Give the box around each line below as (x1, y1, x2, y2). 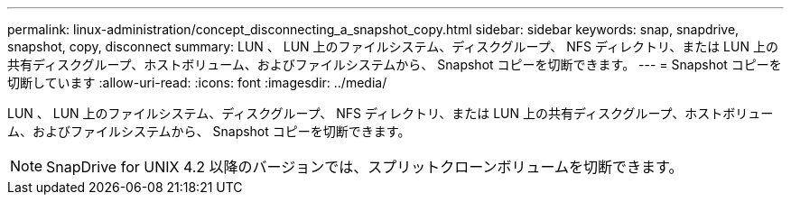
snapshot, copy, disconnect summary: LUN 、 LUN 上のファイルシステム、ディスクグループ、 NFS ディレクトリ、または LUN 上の (7, 39, 778, 54)
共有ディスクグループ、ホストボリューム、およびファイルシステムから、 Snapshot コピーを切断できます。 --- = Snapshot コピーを (7, 57, 782, 72)
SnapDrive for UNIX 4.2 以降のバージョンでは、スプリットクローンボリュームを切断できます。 (46, 158, 684, 176)
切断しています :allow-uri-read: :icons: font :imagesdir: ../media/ (7, 75, 387, 90)
